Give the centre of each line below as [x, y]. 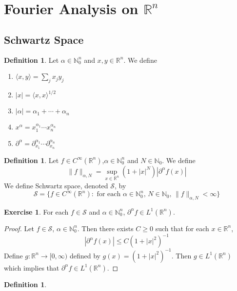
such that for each [182, 228]
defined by [85, 255]
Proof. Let [19, 228]
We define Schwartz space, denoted [56, 185]
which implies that [32, 267]
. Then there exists [105, 228]
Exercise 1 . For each [36, 211]
